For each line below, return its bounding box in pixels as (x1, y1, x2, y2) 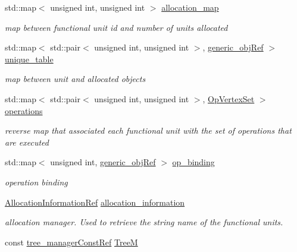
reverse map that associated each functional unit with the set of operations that (5, 124, 292, 137)
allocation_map (161, 1, 219, 13)
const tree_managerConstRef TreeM (5, 235, 138, 248)
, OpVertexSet (202, 92, 255, 105)
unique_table (5, 52, 54, 65)
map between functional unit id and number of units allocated (5, 21, 228, 33)
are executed (5, 136, 49, 148)
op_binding (172, 156, 215, 168)
